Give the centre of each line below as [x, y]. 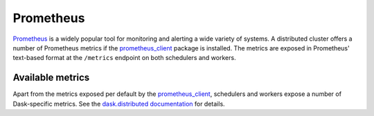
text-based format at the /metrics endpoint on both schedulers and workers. [124, 58]
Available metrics [51, 78]
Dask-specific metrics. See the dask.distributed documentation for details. [119, 104]
